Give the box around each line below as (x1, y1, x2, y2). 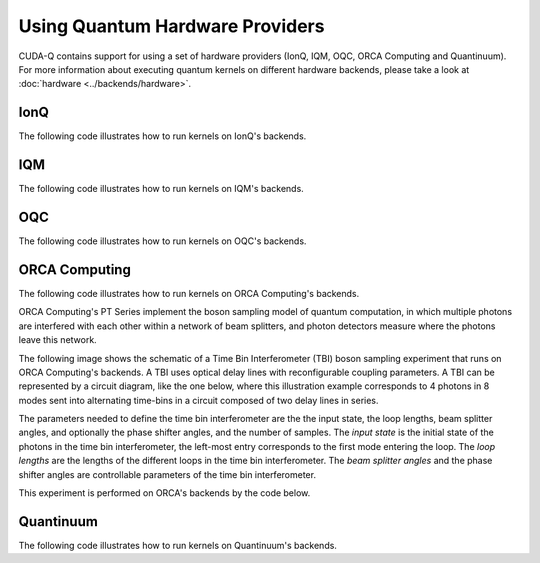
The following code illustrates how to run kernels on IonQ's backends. (18, 130, 307, 142)
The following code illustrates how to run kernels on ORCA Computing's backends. (18, 287, 360, 299)
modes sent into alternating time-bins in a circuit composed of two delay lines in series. (18, 394, 379, 406)
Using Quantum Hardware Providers (18, 15, 325, 37)
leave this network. (18, 334, 97, 346)
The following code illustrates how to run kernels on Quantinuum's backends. (18, 539, 337, 551)
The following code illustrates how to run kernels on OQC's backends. (18, 235, 307, 247)
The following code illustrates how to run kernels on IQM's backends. (18, 183, 304, 195)
